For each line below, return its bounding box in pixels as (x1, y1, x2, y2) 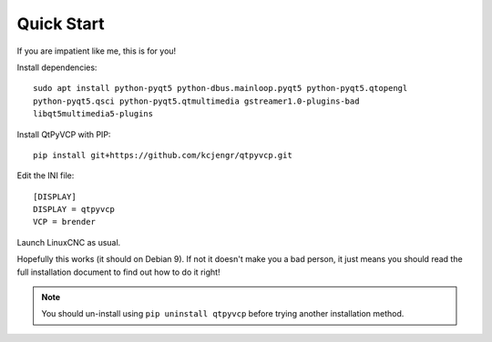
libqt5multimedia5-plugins (33, 109, 154, 119)
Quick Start (16, 14, 105, 34)
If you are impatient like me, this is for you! (16, 45, 177, 56)
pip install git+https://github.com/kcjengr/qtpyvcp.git (33, 150, 293, 160)
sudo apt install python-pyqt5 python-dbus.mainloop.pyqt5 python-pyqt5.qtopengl (33, 83, 408, 94)
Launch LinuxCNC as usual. (16, 236, 121, 247)
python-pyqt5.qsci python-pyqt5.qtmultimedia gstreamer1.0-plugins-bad (33, 96, 360, 106)
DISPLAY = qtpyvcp (33, 205, 116, 215)
